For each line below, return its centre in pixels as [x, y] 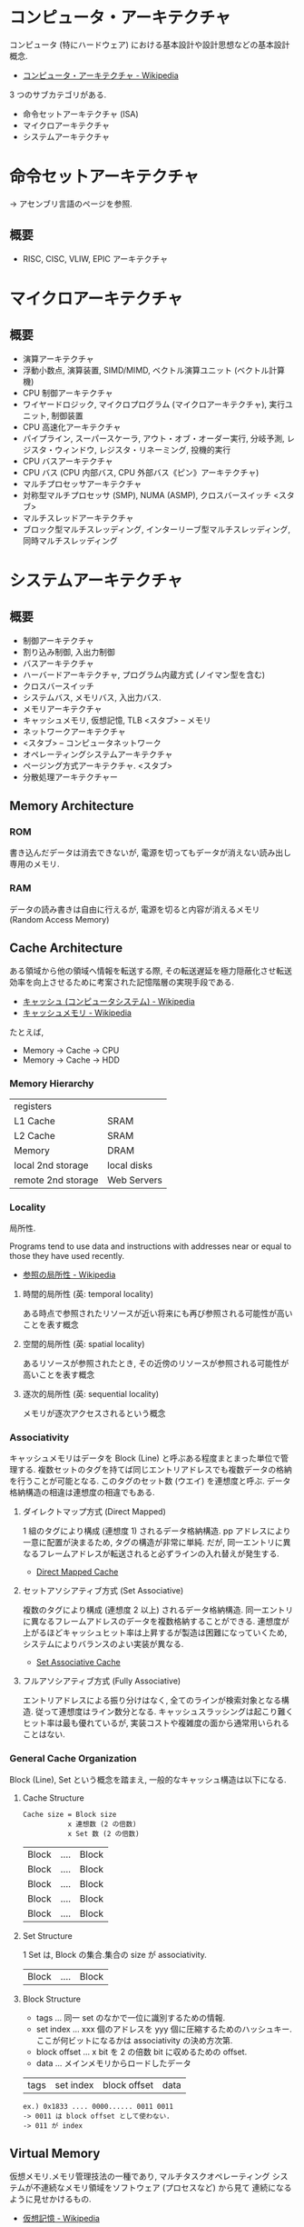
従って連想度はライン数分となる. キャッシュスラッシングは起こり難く [164, 1712]
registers [33, 1106]
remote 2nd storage [56, 1180]
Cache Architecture [66, 949]
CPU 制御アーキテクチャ [68, 393]
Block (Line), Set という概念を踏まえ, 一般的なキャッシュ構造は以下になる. [148, 1779]
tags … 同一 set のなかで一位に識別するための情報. [131, 2017]
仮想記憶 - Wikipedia [61, 2219]
